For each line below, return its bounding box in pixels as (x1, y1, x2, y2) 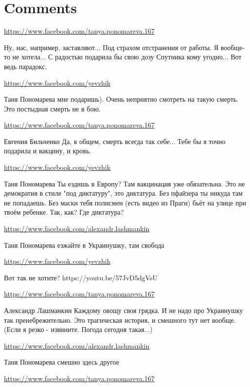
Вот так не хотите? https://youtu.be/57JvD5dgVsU (4, 272, 158, 282)
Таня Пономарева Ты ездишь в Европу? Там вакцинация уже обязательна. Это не (4, 178, 245, 188)
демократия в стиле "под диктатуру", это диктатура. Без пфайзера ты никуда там (4, 188, 243, 198)
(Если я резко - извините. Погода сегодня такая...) (4, 324, 153, 334)
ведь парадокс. (4, 61, 47, 71)
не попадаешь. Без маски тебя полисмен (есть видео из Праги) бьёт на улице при (4, 197, 246, 207)
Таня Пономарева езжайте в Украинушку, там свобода (4, 240, 164, 250)
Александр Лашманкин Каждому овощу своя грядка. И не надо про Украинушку (4, 305, 243, 315)
